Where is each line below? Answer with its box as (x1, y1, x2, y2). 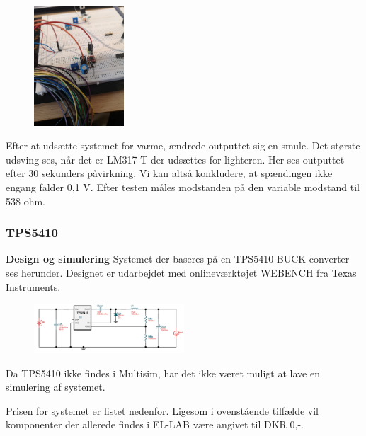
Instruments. (6, 279, 61, 294)
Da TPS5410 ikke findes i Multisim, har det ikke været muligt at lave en (6, 365, 320, 380)
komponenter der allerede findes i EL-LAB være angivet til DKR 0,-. (6, 417, 304, 432)
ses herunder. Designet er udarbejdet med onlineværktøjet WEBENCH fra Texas (6, 265, 357, 280)
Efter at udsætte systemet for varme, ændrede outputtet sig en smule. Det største (6, 138, 360, 153)
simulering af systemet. (6, 379, 105, 394)
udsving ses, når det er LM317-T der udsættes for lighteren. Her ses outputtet (6, 151, 345, 166)
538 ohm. (6, 193, 45, 208)
